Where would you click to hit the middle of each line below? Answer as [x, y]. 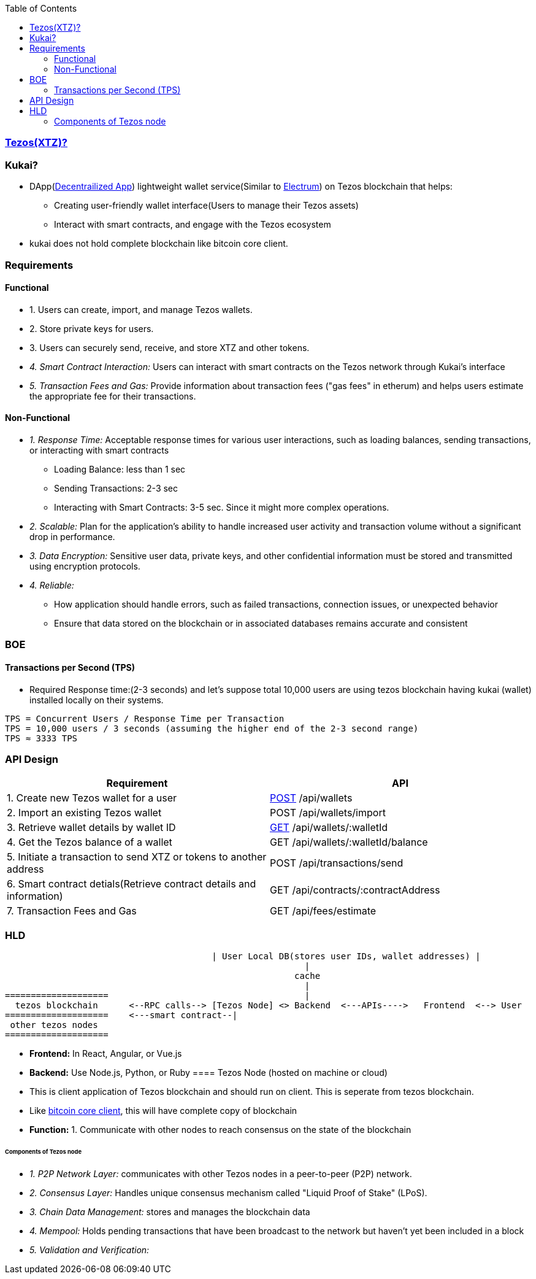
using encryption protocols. [85, 566]
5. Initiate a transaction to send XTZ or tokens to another [137, 857]
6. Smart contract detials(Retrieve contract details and [132, 884]
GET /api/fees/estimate [323, 911]
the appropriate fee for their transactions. [113, 396]
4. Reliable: [52, 585]
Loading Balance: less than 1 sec [120, 469]
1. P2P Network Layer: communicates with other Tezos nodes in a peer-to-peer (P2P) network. [221, 1173]
